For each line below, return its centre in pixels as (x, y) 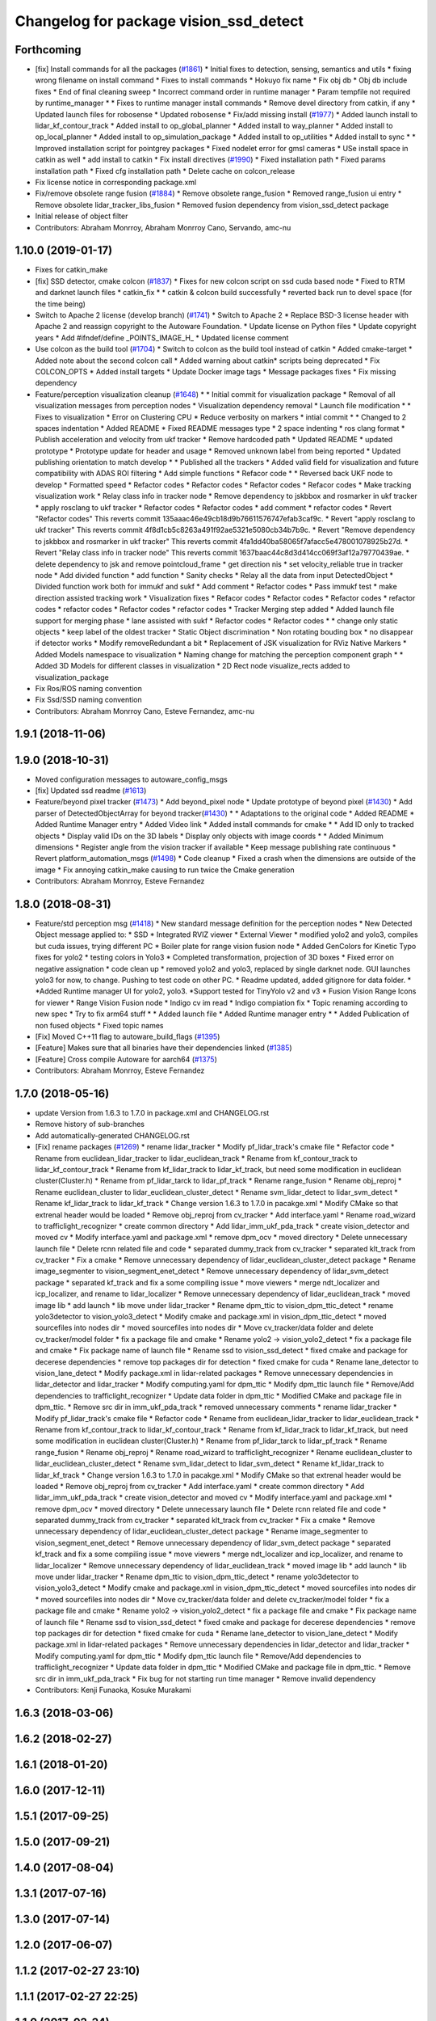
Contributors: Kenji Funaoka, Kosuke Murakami (113, 1690)
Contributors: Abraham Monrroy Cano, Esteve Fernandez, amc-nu (145, 711)
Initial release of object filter (82, 216)
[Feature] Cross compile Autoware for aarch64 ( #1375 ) (126, 1059)
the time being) (61, 304)
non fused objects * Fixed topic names (99, 1025)
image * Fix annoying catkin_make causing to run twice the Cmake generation (165, 870)
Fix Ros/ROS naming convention (89, 688)
